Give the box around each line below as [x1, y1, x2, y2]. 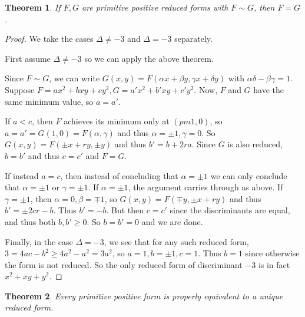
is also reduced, [227, 138, 283, 150]
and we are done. [141, 215, 203, 227]
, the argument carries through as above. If [128, 181, 283, 193]
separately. [174, 32, 213, 45]
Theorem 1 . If [5, 1, 61, 13]
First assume [5, 52, 51, 64]
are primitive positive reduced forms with [81, 1, 228, 13]
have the [253, 83, 284, 95]
